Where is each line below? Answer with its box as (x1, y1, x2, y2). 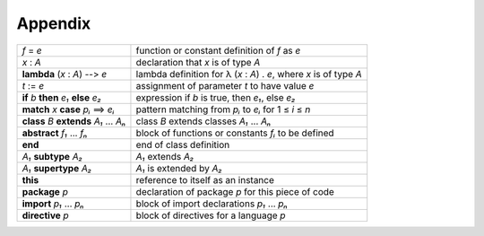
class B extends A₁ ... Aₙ (22, 115, 126, 127)
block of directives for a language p (135, 209, 286, 222)
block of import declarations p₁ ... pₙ (135, 197, 289, 210)
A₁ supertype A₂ (22, 162, 92, 174)
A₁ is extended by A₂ (135, 162, 223, 174)
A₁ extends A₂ (135, 150, 194, 162)
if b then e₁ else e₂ (22, 91, 102, 103)
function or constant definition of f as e (135, 44, 301, 57)
